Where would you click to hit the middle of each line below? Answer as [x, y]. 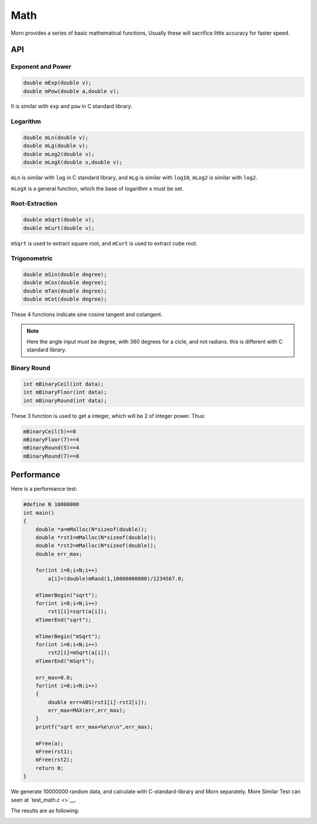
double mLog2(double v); [59, 154]
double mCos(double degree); [65, 283]
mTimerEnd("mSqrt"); [65, 661]
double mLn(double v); [56, 138]
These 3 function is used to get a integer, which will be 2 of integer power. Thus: [108, 416]
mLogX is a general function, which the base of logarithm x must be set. [97, 188]
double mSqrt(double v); [59, 220]
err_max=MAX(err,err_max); [87, 710]
